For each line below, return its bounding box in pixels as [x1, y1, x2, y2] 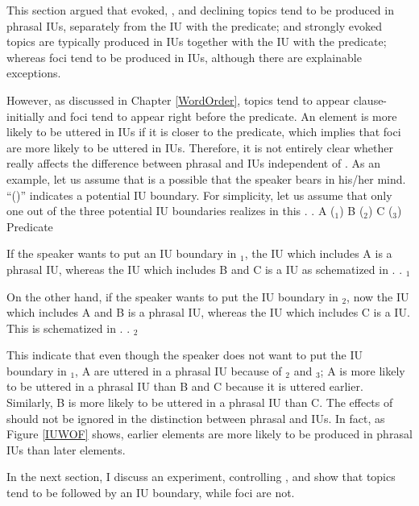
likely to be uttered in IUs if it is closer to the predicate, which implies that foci [6, 123, 401, 140]
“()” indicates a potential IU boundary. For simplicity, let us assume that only [6, 186, 392, 203]
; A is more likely [320, 362, 405, 379]
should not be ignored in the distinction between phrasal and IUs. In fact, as [6, 409, 385, 426]
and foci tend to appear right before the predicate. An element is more [48, 107, 397, 124]
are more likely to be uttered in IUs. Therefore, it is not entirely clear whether [6, 139, 393, 156]
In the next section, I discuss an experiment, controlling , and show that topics [6, 468, 396, 485]
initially [6, 107, 45, 124]
